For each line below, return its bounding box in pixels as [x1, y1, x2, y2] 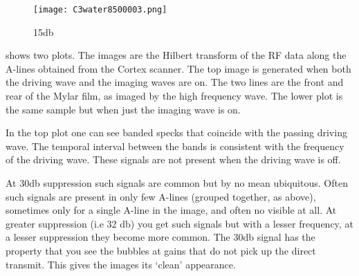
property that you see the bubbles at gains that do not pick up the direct [6, 243, 316, 257]
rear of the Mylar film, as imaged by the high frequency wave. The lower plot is [6, 89, 343, 103]
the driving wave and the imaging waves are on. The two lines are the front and [6, 75, 344, 89]
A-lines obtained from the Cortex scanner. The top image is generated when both [6, 61, 351, 75]
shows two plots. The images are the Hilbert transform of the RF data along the [6, 48, 347, 62]
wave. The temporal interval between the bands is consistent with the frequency [6, 138, 344, 153]
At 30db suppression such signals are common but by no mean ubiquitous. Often [6, 176, 348, 190]
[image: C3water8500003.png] [33, 5, 167, 15]
